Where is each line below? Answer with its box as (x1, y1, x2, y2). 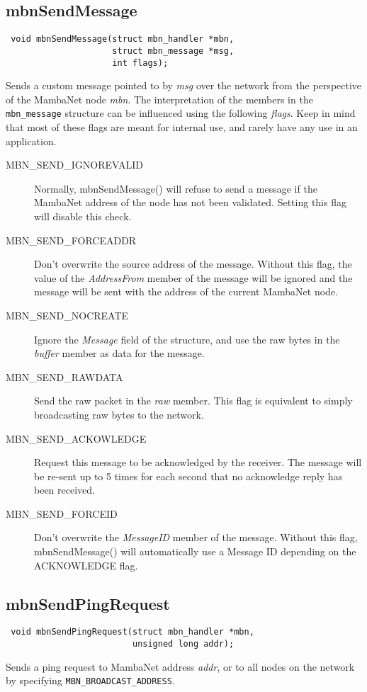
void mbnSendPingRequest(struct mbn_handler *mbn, (11, 627, 254, 637)
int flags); (112, 57, 169, 68)
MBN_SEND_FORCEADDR (6, 232, 137, 247)
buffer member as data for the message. (34, 346, 205, 361)
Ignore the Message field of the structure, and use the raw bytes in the (34, 331, 340, 346)
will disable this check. (34, 208, 132, 223)
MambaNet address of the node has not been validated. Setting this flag (34, 195, 346, 210)
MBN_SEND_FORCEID (6, 506, 118, 521)
